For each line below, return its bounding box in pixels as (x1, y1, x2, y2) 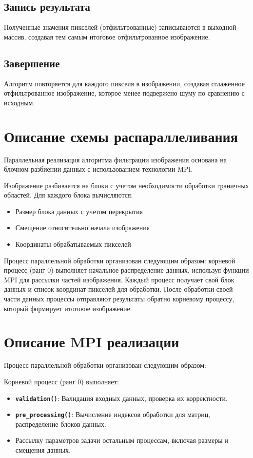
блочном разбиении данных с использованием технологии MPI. (4, 164, 193, 174)
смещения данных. (15, 445, 71, 455)
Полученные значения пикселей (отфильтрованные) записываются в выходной (4, 22, 236, 32)
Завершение (4, 55, 60, 70)
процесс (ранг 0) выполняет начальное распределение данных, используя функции (4, 265, 249, 275)
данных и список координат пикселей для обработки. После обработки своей (4, 284, 233, 294)
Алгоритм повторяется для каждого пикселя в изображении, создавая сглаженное (4, 78, 245, 88)
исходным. (4, 97, 35, 107)
